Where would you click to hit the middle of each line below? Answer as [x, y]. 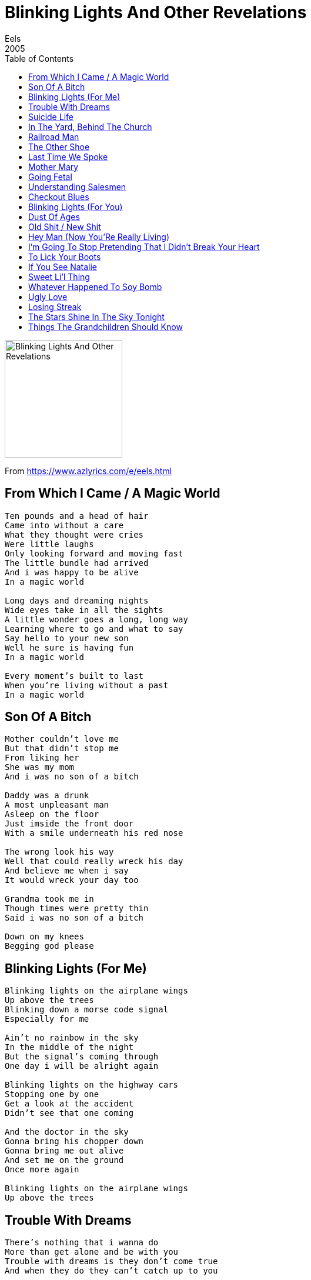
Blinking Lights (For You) [76, 206]
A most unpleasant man [57, 805]
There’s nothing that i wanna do [82, 1243]
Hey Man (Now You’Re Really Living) [99, 236]
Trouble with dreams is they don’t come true [111, 1261]
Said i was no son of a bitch [74, 918]
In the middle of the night [69, 1047]
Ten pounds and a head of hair [77, 516]
